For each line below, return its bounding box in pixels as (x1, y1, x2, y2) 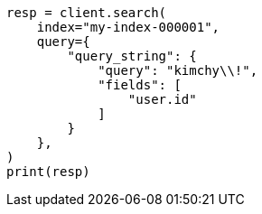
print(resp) (6, 164, 90, 179)
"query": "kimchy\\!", (98, 63, 258, 78)
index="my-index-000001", (36, 20, 220, 34)
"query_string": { (67, 49, 197, 63)
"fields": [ (98, 78, 182, 92)
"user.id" (127, 92, 197, 107)
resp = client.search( (6, 5, 167, 20)
